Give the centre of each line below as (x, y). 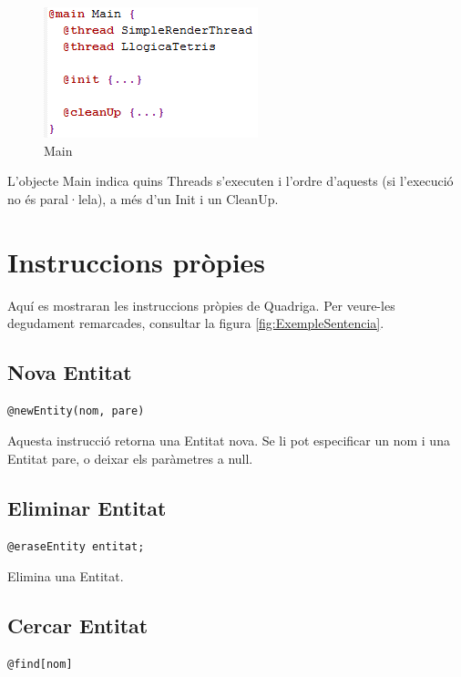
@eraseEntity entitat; (76, 546)
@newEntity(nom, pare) (76, 410)
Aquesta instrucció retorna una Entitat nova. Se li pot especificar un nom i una (229, 441)
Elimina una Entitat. (66, 576)
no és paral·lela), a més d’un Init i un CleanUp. (143, 198)
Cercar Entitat (78, 626)
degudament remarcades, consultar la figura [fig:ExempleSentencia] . (196, 323)
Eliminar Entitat (87, 508)
